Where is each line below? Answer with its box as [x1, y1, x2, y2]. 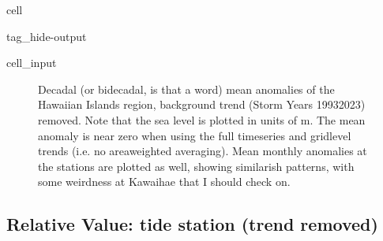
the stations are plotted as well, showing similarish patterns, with [38, 158, 355, 174]
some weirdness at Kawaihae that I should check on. [38, 173, 291, 190]
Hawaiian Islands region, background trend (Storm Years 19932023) [38, 96, 366, 113]
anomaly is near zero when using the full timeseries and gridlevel [38, 127, 351, 143]
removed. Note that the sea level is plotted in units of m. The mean [38, 111, 366, 128]
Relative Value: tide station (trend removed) [6, 212, 378, 236]
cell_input [6, 54, 57, 71]
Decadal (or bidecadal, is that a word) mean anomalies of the [38, 80, 335, 97]
